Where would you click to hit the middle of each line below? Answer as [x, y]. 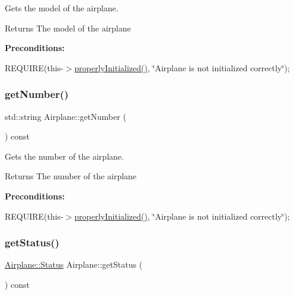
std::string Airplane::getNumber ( [65, 116]
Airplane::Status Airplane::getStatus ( [74, 264]
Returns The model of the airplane [68, 28]
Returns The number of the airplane [71, 176]
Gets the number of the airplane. [64, 156]
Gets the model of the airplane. [62, 8]
